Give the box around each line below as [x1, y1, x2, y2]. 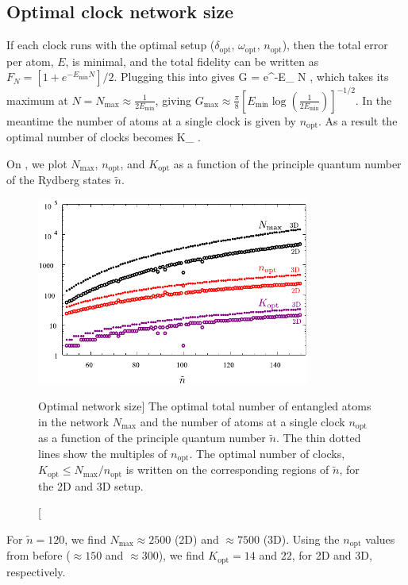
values [365, 530, 395, 547]
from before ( [6, 547, 71, 564]
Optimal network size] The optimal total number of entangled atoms [38, 398, 371, 414]
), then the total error [282, 37, 388, 53]
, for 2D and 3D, [291, 547, 372, 564]
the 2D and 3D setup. [38, 477, 144, 494]
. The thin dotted [275, 429, 361, 446]
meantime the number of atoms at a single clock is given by [6, 112, 296, 129]
